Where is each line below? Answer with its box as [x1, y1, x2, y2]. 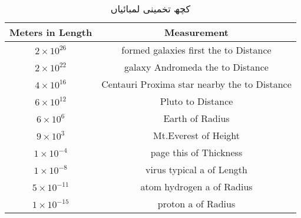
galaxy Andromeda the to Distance [124, 60, 269, 74]
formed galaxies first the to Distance [121, 43, 272, 57]
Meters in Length [9, 25, 92, 39]
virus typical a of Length [145, 163, 247, 176]
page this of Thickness [150, 146, 243, 159]
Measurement [164, 25, 229, 39]
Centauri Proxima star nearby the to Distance [101, 77, 292, 91]
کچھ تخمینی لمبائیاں [110, 2, 191, 15]
